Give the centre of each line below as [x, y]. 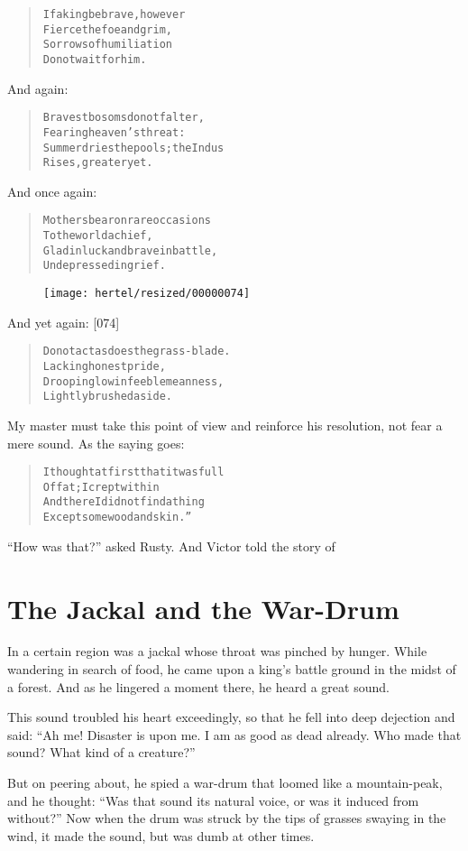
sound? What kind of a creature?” [101, 752]
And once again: [52, 191]
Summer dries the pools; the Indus [133, 148]
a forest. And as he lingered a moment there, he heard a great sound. [198, 686]
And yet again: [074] [64, 322]
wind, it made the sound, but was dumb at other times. [161, 835]
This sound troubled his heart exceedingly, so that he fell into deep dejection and [231, 717]
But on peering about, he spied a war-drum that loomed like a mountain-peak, [225, 783]
